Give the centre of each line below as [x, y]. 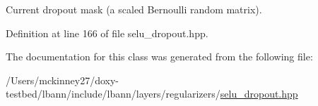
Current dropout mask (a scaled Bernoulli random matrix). [134, 9]
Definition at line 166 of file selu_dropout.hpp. [107, 33]
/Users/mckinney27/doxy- [63, 80]
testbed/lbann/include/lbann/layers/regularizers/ [113, 94]
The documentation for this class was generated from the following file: [159, 57]
